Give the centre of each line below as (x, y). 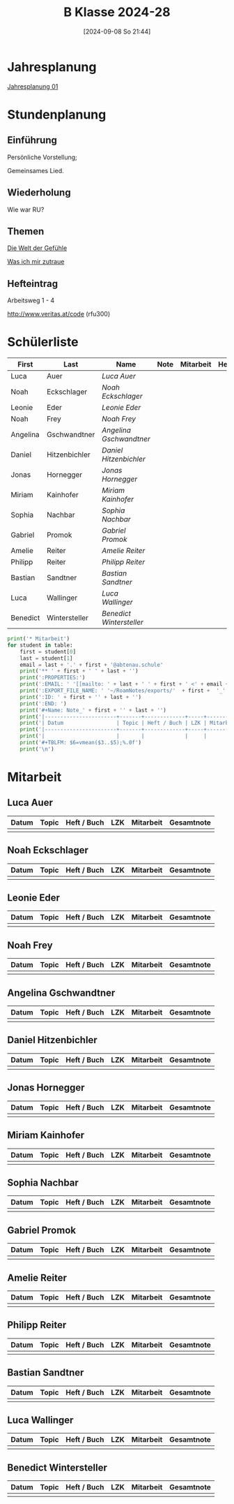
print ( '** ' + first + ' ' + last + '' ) (79, 671)
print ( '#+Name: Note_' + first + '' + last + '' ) (93, 710)
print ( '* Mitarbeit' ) (39, 639)
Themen (26, 231)
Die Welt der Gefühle (37, 248)
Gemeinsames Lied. (36, 170)
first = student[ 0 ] (48, 651)
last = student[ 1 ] (46, 658)
